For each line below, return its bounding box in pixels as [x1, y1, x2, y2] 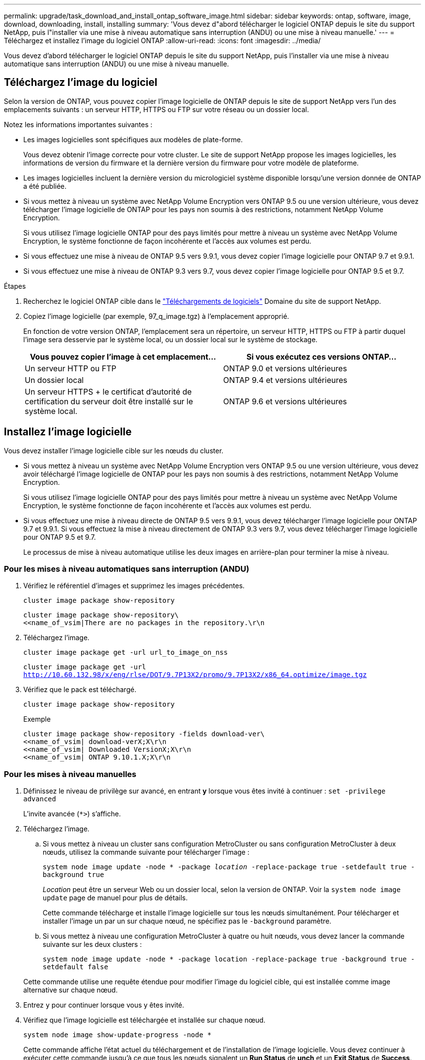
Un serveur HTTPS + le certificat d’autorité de [25, 386, 192, 397]
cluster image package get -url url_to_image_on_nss [23, 648, 228, 657]
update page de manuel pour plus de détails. [43, 894, 188, 902]
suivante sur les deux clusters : [43, 940, 142, 949]
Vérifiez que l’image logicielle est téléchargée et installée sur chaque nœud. [23, 1016, 266, 1025]
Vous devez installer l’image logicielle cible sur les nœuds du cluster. [4, 446, 224, 455]
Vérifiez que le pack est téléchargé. [23, 685, 136, 694]
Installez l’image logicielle [4, 426, 132, 438]
